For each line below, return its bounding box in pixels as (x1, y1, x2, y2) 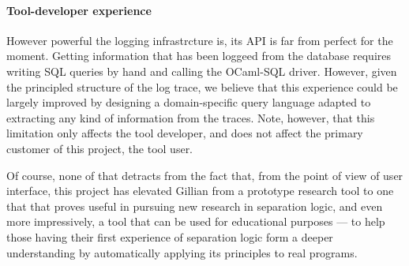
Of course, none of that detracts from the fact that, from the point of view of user (6, 167, 403, 183)
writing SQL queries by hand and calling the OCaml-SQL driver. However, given (6, 62, 397, 79)
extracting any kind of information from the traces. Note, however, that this (6, 109, 375, 126)
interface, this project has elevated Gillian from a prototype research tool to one (6, 182, 394, 199)
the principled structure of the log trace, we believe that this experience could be (6, 78, 398, 95)
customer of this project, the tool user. (6, 140, 193, 156)
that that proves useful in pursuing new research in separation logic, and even (6, 197, 383, 214)
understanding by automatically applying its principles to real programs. (6, 244, 358, 260)
